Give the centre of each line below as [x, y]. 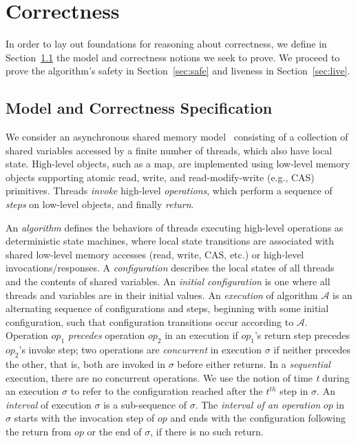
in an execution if [201, 335]
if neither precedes [312, 350]
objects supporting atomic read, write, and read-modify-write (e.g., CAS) [160, 177]
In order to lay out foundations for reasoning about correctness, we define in [166, 44]
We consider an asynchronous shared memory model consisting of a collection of [177, 137]
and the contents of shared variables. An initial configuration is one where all [168, 281]
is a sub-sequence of [145, 404]
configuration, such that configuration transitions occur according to [150, 321]
